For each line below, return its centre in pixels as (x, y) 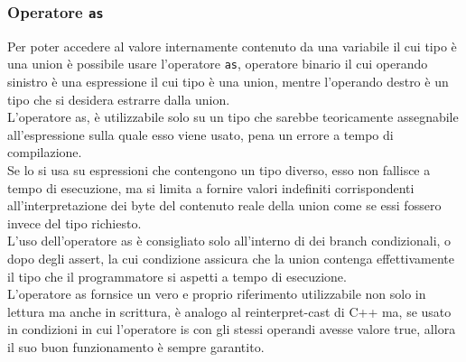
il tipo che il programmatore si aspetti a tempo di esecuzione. (177, 276)
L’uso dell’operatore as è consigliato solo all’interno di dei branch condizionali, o (229, 241)
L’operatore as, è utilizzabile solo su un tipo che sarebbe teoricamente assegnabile (233, 117)
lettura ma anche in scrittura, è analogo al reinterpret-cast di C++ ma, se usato (229, 311)
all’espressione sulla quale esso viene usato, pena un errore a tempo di (200, 134)
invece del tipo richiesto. (75, 223)
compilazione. (45, 152)
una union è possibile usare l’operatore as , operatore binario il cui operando (218, 64)
